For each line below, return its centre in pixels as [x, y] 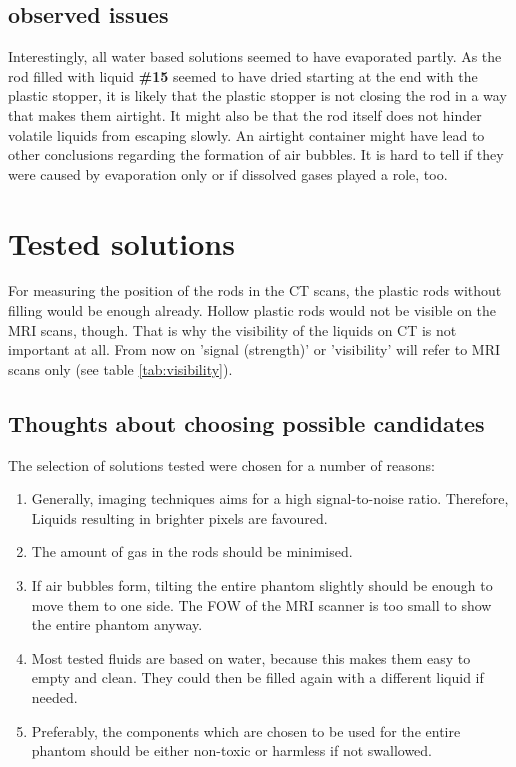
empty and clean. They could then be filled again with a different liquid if [257, 677]
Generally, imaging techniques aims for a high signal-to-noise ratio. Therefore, [270, 498]
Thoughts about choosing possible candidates [246, 422]
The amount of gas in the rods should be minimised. [192, 551]
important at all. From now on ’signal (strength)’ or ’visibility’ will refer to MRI [254, 349]
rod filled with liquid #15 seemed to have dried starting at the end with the [243, 75]
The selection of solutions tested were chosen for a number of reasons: [221, 464]
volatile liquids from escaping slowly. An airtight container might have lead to [246, 134]
